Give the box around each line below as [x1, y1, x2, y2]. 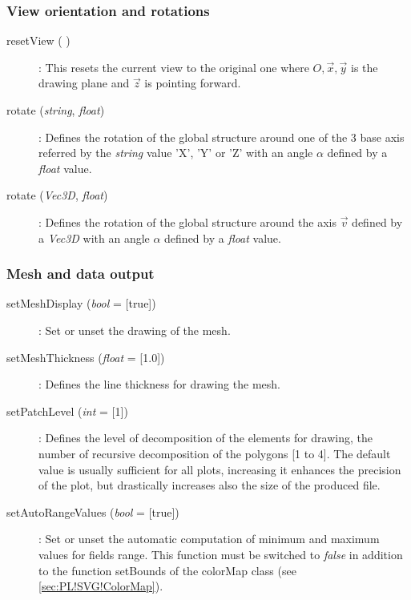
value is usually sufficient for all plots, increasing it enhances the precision [38, 461, 401, 477]
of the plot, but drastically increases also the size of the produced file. [38, 477, 381, 493]
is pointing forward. [144, 74, 241, 91]
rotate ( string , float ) [6, 102, 105, 118]
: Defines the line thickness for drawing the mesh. [38, 376, 280, 393]
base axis [360, 128, 405, 145]
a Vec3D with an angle [38, 229, 150, 246]
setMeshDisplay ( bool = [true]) [6, 295, 156, 312]
